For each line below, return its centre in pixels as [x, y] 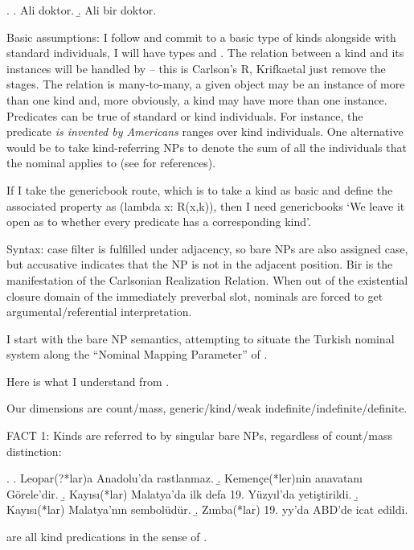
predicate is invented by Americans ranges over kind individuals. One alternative [205, 131]
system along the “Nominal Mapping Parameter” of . [137, 354]
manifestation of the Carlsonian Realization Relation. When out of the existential [207, 279]
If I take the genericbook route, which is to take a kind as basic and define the [200, 189]
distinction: [34, 451]
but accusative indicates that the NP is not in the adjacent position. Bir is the [200, 264]
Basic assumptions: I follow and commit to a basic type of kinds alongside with [201, 37]
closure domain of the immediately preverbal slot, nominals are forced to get [195, 296]
